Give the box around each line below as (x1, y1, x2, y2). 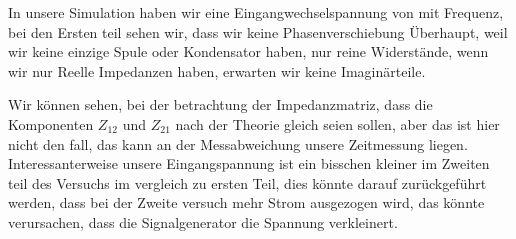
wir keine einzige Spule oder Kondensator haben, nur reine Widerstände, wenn (8, 41, 489, 62)
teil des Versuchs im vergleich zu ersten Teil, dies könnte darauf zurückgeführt (8, 172, 487, 193)
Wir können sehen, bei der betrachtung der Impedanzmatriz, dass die (8, 94, 433, 115)
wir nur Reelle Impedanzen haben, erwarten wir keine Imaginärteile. (8, 60, 426, 81)
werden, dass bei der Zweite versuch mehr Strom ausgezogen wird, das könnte (8, 192, 485, 213)
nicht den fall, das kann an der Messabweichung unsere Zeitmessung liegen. (8, 133, 468, 154)
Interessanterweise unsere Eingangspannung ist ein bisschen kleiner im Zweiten (8, 153, 490, 174)
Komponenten (8, 113, 94, 134)
